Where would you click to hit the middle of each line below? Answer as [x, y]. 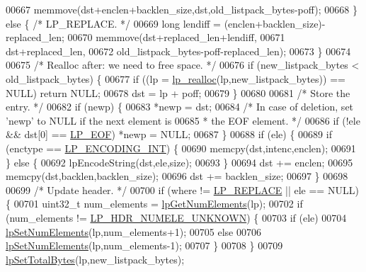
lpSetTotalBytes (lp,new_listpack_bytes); [95, 259]
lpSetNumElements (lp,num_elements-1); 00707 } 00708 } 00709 [144, 245]
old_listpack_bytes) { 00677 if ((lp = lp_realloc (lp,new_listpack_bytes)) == [176, 78]
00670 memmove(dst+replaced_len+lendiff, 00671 [176, 37]
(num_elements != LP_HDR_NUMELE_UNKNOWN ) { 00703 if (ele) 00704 [176, 217]
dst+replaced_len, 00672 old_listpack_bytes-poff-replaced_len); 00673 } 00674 [178, 51]
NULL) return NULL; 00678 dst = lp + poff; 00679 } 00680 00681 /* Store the [178, 92]
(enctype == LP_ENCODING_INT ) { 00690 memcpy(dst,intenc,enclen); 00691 [181, 148]
